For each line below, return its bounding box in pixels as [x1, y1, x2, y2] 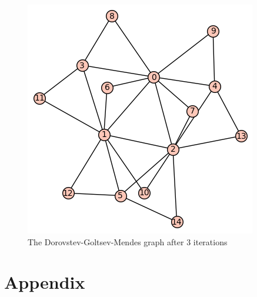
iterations [193, 235, 228, 248]
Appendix [4, 270, 85, 294]
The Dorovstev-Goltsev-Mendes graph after [28, 235, 184, 248]
